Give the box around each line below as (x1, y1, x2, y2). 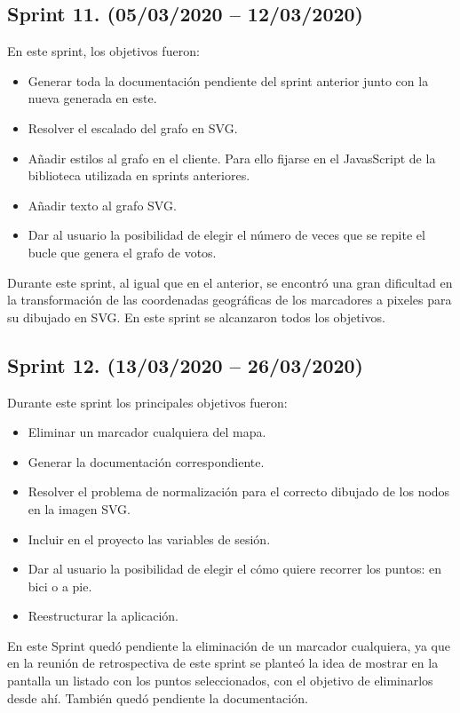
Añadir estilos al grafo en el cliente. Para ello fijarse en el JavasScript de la (28, 148, 436, 167)
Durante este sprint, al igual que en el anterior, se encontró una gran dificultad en (7, 273, 453, 291)
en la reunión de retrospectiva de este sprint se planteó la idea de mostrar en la (7, 654, 439, 672)
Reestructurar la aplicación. (28, 606, 178, 625)
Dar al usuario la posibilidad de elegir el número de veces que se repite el (28, 226, 425, 244)
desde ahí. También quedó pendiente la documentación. (7, 688, 308, 707)
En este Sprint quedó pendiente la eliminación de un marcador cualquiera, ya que (7, 636, 451, 654)
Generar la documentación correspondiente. (28, 452, 265, 471)
